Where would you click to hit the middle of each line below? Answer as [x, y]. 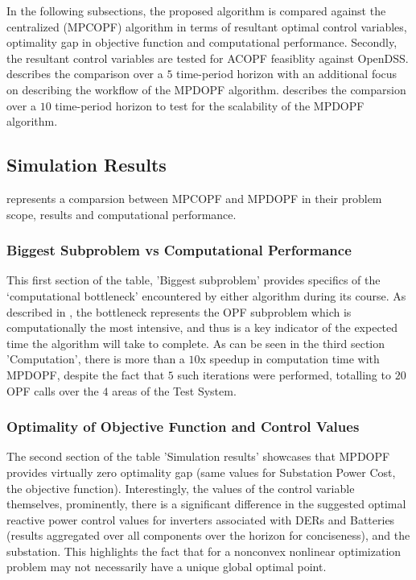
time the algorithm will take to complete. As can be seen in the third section [196, 343]
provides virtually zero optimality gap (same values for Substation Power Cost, [201, 472]
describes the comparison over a [85, 74]
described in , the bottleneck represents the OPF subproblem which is [179, 311]
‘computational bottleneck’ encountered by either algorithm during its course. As [206, 295]
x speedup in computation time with [290, 359]
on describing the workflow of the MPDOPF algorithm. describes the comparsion [206, 89]
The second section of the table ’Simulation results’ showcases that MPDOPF [198, 456]
